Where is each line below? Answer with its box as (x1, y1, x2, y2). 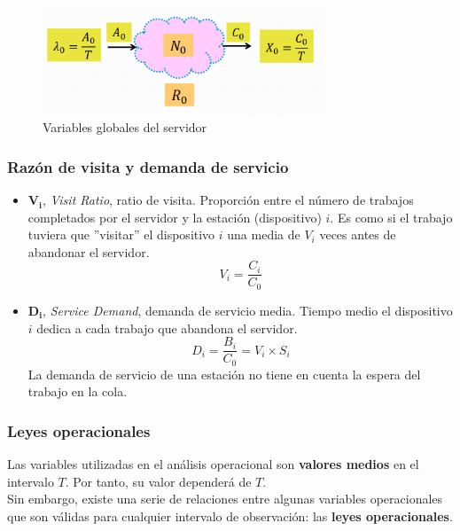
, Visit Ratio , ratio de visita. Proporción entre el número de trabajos (42, 191, 414, 209)
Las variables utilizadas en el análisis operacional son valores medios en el (7, 455, 419, 473)
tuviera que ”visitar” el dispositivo (27, 225, 215, 244)
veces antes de (319, 225, 396, 244)
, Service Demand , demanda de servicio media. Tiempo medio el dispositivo (43, 301, 453, 319)
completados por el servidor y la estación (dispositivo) (27, 207, 322, 226)
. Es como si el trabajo (330, 207, 453, 226)
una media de (227, 225, 300, 244)
